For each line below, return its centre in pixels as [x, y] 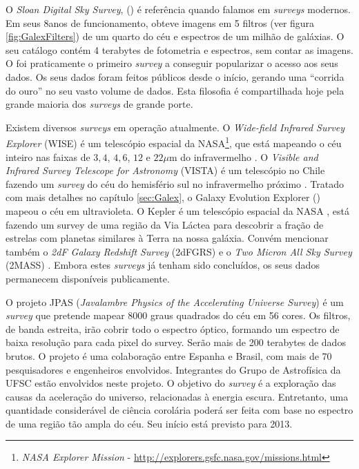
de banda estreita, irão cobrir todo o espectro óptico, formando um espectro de [173, 328]
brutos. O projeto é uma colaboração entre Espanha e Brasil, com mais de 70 [169, 355]
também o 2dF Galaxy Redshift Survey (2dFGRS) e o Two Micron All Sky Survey [179, 251]
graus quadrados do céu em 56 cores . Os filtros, [251, 315]
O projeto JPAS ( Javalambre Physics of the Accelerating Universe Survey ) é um [175, 301]
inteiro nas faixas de [48, 156]
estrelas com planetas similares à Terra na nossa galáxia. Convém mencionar [167, 238]
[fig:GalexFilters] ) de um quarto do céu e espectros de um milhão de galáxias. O [175, 36]
